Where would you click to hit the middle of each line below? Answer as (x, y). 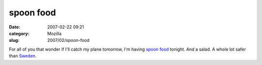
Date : (15, 27)
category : (19, 33)
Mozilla (54, 33)
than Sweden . (23, 56)
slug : (14, 40)
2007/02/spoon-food (68, 40)
